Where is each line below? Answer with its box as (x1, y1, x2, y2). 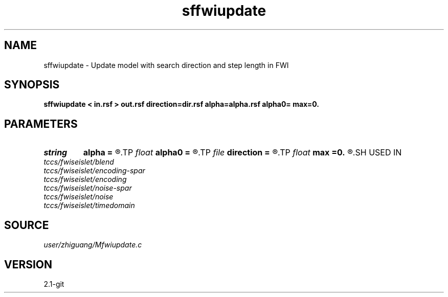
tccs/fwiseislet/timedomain (43, 201, 135, 210)
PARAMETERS (4, 117, 78, 130)
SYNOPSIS (4, 78, 60, 92)
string (43, 147, 68, 158)
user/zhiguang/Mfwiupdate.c (43, 240, 142, 249)
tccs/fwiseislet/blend (43, 157, 114, 167)
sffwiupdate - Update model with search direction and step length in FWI (43, 60, 289, 70)
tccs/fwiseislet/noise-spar (43, 184, 132, 193)
